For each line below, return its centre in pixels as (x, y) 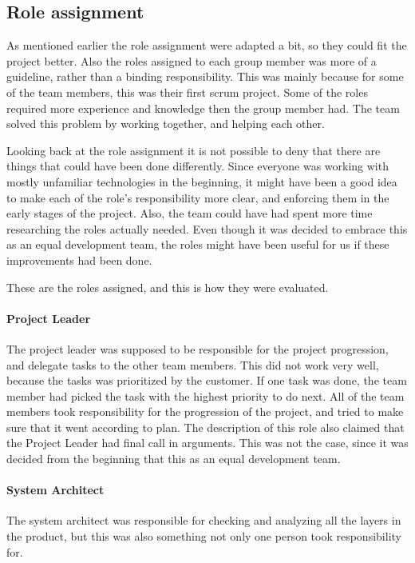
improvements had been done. (79, 260)
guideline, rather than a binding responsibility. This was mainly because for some (205, 76)
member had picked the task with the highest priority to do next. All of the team (206, 395)
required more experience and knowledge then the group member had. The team (203, 108)
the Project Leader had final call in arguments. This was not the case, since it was (207, 443)
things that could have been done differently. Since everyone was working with (198, 166)
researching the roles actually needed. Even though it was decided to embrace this (207, 228)
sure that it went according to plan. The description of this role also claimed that (206, 427)
